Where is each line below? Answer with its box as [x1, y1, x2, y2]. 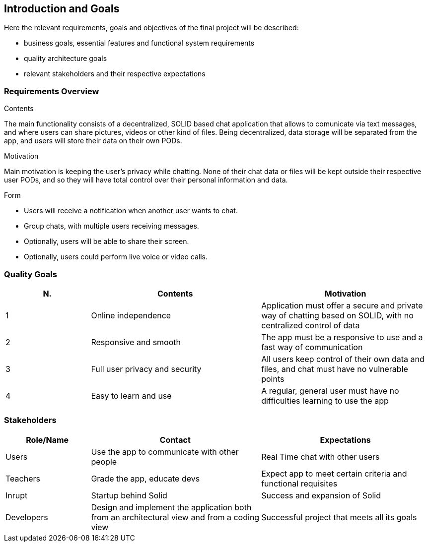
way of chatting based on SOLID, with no [261, 310, 414, 320]
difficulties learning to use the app [261, 395, 389, 406]
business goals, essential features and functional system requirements [24, 39, 255, 48]
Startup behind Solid [91, 490, 167, 500]
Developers [5, 512, 48, 522]
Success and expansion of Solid [261, 490, 381, 500]
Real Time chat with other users [261, 451, 380, 462]
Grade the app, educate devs [91, 473, 200, 484]
